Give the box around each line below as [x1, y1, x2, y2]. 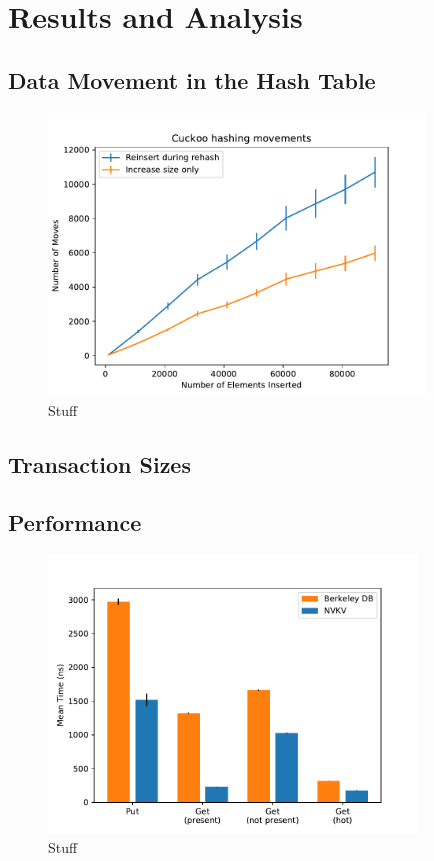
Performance [8, 507, 142, 538]
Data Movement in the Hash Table [8, 64, 376, 95]
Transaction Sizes [8, 448, 191, 479]
